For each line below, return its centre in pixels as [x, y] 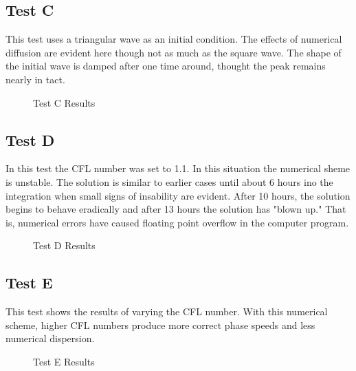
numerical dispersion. [50, 338]
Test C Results [64, 102]
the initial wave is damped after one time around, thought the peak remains [166, 66]
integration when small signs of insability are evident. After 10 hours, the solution [178, 195]
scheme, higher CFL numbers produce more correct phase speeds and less [160, 325]
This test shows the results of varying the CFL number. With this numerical [167, 311]
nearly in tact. [35, 79]
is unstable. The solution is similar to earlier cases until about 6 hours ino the [169, 181]
